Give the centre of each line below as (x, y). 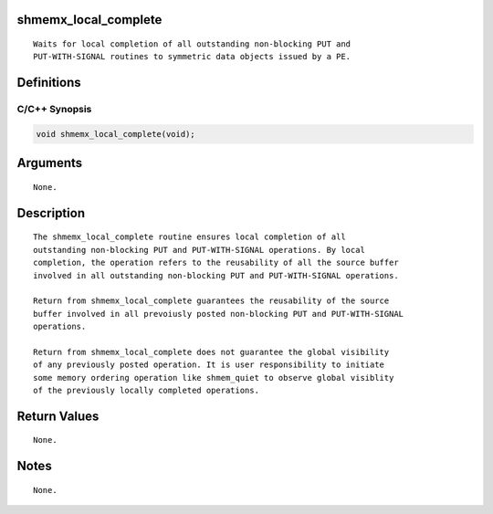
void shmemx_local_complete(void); (115, 134)
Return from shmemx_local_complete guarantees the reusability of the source (211, 301)
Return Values (58, 416)
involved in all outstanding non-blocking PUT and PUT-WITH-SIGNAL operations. (216, 275)
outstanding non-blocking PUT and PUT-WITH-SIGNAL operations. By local (199, 250)
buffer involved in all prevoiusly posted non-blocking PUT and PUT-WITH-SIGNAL (219, 314)
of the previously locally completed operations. (147, 391)
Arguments (50, 163)
